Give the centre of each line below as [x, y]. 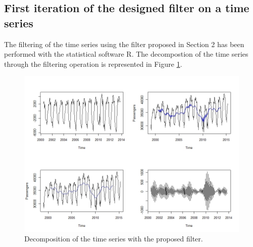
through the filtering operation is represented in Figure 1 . [93, 64]
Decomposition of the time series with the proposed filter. [114, 239]
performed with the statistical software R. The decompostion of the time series [126, 54]
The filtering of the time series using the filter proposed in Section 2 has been [124, 44]
